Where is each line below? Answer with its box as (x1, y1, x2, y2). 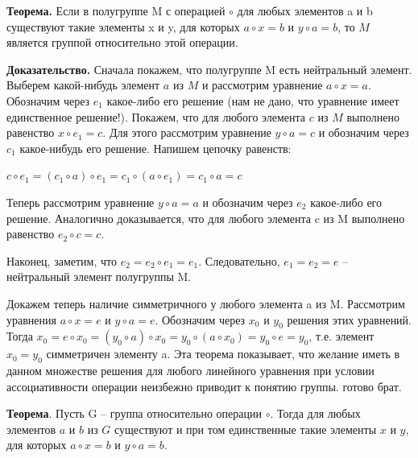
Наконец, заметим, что (6, 252, 117, 269)
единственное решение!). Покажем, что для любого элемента (6, 108, 306, 125)
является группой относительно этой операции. (6, 34, 238, 51)
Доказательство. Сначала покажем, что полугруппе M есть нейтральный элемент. (6, 60, 412, 77)
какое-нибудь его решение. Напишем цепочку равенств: (19, 139, 292, 156)
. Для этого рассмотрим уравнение (102, 124, 271, 141)
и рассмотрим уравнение (201, 76, 323, 93)
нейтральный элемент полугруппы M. (6, 268, 192, 285)
